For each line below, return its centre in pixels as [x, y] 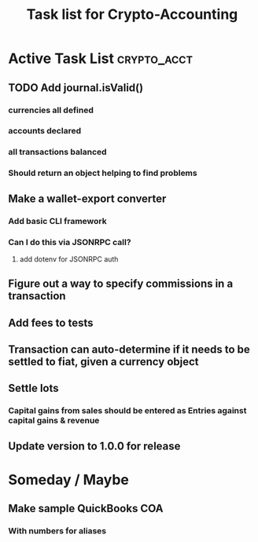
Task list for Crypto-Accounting [132, 15]
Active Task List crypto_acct [101, 59]
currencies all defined [51, 110]
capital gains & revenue [54, 420]
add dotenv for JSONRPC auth [69, 259]
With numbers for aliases [57, 531]
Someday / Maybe [69, 480]
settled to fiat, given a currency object [103, 362]
